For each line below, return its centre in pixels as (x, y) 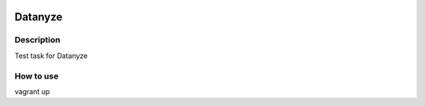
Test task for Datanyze (51, 56)
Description (37, 40)
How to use (37, 76)
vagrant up (32, 91)
